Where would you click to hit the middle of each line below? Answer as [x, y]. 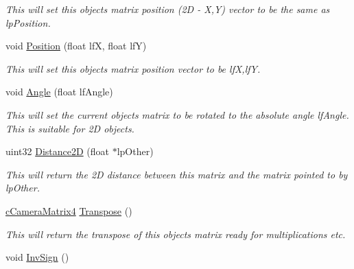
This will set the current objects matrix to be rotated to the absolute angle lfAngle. [177, 114]
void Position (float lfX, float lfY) [76, 46]
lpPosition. [28, 22]
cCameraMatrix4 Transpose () [69, 210]
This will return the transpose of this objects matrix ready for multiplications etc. [176, 234]
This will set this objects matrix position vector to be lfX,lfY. [133, 68]
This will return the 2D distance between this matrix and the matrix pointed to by [177, 174]
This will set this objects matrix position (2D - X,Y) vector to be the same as [168, 9]
